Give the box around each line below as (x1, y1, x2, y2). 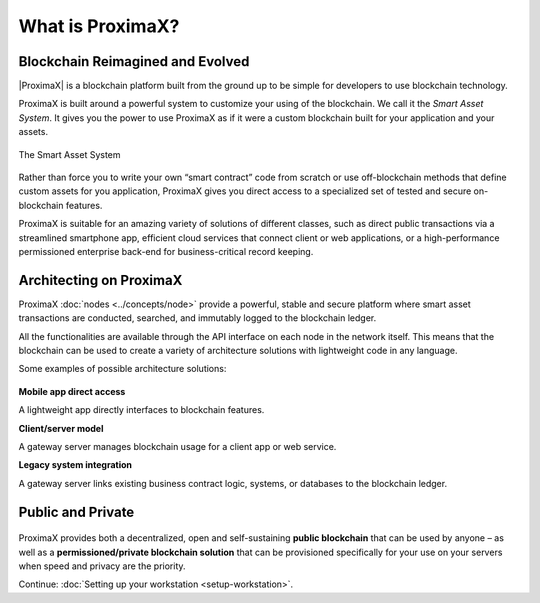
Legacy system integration (18, 459, 133, 471)
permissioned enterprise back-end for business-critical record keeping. (18, 245, 314, 257)
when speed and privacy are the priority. (18, 560, 186, 572)
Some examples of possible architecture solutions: (18, 363, 227, 375)
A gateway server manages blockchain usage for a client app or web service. (18, 441, 337, 452)
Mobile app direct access (18, 385, 126, 397)
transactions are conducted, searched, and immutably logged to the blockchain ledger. (18, 312, 377, 324)
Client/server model (18, 422, 104, 434)
